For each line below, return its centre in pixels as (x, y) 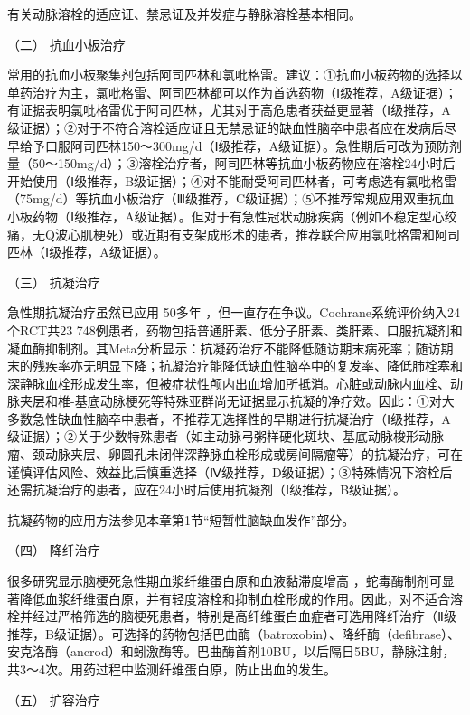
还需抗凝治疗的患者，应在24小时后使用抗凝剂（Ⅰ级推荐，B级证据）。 (207, 489)
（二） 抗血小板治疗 (66, 44)
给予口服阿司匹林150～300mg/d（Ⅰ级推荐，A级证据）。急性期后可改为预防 (235, 145)
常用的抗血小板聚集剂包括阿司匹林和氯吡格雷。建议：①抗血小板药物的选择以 (235, 75)
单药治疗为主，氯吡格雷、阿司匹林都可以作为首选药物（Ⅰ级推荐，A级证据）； (232, 92)
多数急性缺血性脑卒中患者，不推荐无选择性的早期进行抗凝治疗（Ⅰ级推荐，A (229, 418)
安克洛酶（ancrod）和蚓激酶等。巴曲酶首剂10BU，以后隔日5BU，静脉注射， (231, 651)
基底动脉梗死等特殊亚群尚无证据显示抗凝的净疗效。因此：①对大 (264, 401)
